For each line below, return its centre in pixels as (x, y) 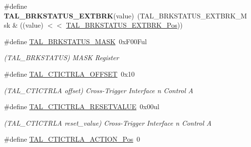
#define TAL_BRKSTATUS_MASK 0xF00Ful (76, 41)
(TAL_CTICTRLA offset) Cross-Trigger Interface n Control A (99, 90)
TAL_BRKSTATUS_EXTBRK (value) (69, 15)
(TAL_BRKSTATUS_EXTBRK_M (192, 15)
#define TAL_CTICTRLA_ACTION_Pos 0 (72, 139)
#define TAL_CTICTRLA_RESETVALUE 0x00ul (82, 106)
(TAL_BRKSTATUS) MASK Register (61, 57)
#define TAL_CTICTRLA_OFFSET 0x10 (69, 73)
